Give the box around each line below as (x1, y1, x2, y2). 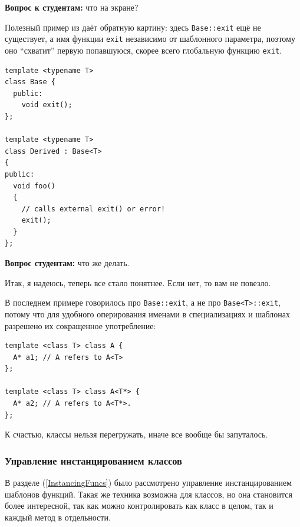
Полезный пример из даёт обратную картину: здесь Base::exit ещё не (5, 21, 261, 33)
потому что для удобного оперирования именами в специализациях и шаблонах (5, 307, 290, 320)
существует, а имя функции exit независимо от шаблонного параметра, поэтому (5, 32, 295, 45)
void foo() (13, 181, 55, 190)
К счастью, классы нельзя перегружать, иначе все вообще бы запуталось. (5, 428, 268, 440)
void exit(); (21, 101, 72, 110)
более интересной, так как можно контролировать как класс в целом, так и (5, 499, 273, 512)
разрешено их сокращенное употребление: (5, 319, 156, 332)
